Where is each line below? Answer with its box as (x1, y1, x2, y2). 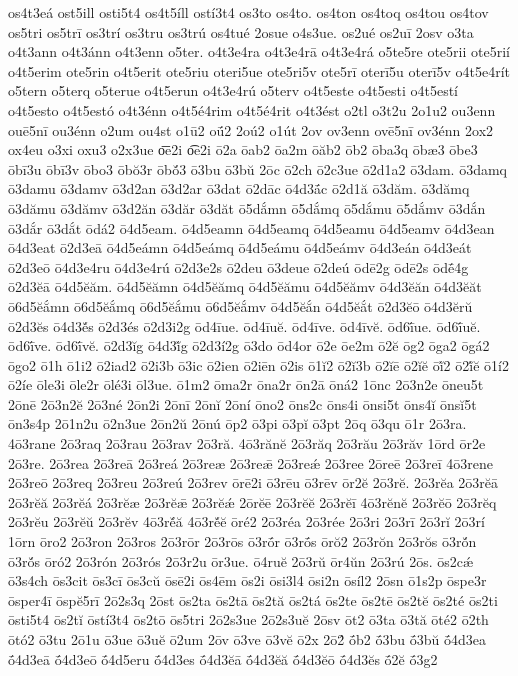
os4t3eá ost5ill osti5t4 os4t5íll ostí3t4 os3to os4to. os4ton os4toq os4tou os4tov (8, 2, 489, 22)
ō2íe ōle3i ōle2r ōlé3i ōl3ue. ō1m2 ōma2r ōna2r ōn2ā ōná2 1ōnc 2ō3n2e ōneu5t (8, 374, 484, 395)
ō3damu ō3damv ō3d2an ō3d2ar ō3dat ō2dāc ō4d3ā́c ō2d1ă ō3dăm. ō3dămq (8, 178, 470, 199)
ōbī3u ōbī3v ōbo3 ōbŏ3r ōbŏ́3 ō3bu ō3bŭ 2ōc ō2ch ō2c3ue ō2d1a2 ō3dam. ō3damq (8, 158, 508, 179)
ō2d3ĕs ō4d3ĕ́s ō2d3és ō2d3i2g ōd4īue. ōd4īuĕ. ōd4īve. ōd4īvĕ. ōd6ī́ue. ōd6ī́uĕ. (8, 315, 481, 336)
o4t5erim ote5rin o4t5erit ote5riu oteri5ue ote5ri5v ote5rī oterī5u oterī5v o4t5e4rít (8, 60, 511, 81)
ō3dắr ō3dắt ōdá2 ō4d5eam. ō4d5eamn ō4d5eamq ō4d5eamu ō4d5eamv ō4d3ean (8, 217, 495, 238)
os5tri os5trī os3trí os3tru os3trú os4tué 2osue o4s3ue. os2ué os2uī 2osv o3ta (8, 21, 474, 42)
